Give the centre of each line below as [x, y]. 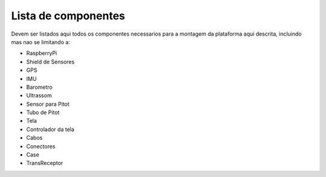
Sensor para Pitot [48, 104]
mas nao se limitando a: [41, 42]
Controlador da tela [50, 129]
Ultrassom [39, 95]
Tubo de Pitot [43, 112]
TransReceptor [45, 163]
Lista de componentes [68, 16]
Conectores [41, 146]
